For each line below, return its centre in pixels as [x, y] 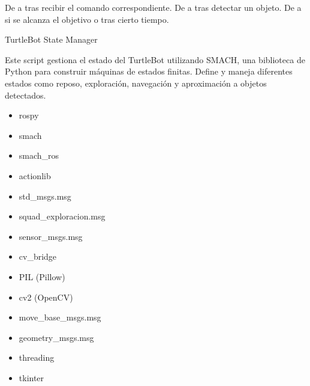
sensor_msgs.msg [51, 236]
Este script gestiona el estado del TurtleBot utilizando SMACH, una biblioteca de [155, 59]
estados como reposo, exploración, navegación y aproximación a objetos [136, 83]
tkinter [31, 377]
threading [37, 357]
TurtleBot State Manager [51, 39]
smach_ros [39, 155]
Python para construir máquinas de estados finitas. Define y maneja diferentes [149, 71]
